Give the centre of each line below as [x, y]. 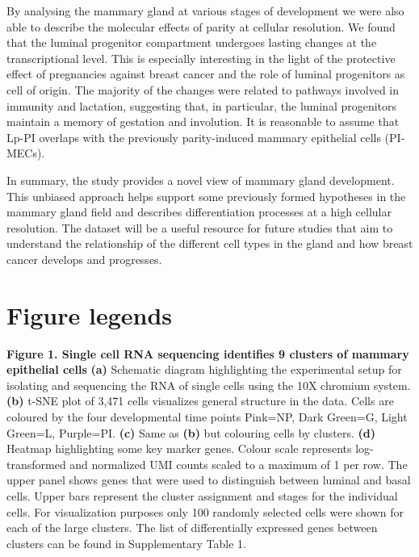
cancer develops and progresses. [84, 259]
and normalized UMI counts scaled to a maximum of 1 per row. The [239, 464]
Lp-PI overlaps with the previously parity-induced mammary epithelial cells [194, 137]
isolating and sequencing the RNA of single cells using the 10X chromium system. [209, 385]
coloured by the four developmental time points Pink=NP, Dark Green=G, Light [207, 417]
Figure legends [89, 314]
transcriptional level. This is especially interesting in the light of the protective [201, 58]
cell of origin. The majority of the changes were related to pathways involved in [203, 89]
